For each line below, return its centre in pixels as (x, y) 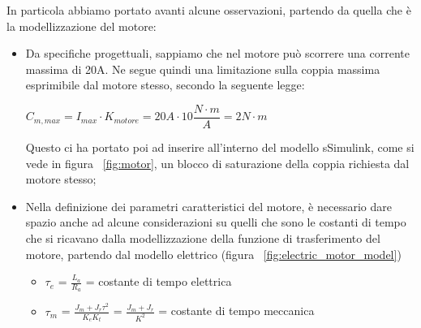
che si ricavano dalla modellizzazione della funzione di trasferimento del (203, 238)
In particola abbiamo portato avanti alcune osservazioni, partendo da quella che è (209, 10)
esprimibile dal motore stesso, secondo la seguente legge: (165, 85)
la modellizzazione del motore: (82, 26)
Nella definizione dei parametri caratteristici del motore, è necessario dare (208, 206)
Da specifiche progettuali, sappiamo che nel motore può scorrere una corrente (217, 53)
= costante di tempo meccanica (236, 311)
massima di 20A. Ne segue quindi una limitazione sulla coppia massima (203, 69)
